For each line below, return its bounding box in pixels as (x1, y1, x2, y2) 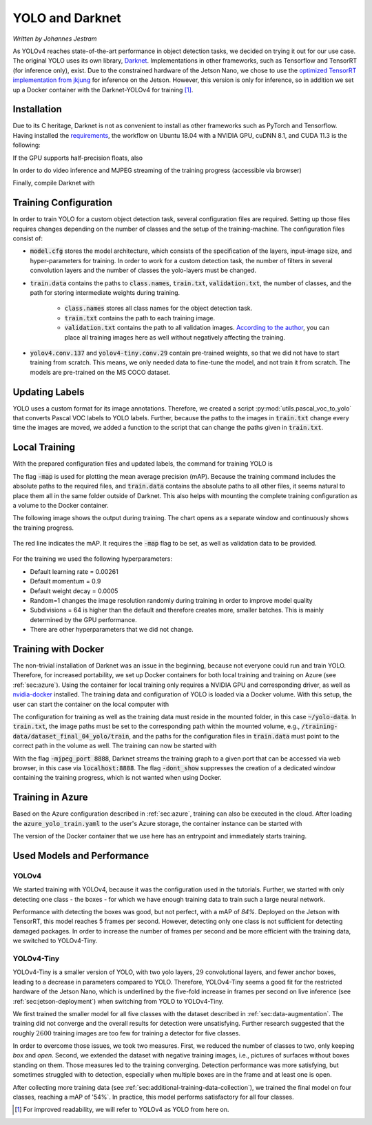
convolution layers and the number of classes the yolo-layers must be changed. (30, 266, 256, 275)
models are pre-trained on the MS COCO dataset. (30, 368, 171, 376)
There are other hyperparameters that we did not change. (30, 626, 194, 634)
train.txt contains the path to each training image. (64, 313, 216, 322)
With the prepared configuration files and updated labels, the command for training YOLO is (12, 460, 273, 468)
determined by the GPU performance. (30, 615, 137, 623)
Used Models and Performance (12, 849, 149, 861)
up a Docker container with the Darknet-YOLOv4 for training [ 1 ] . (12, 85, 194, 94)
